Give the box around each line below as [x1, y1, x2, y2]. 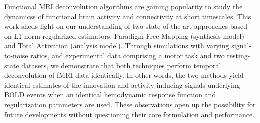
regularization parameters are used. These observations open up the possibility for [4, 99, 256, 109]
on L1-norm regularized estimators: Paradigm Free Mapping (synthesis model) [4, 30, 244, 41]
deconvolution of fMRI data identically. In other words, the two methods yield [4, 70, 244, 80]
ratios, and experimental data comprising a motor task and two [30, 50, 225, 60]
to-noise [4, 50, 28, 60]
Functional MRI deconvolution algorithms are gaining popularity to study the [4, 1, 243, 11]
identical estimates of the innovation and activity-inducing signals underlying [4, 79, 240, 90]
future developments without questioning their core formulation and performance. [4, 109, 255, 119]
